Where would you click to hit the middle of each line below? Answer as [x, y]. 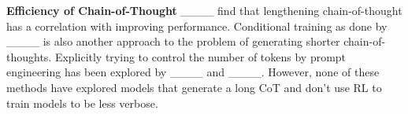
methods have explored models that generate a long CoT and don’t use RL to [194, 87]
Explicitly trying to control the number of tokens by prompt [200, 56]
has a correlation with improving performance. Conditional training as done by [197, 26]
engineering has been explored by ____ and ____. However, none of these [193, 72]
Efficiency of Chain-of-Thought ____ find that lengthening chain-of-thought [204, 10]
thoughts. [29, 56]
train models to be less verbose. [82, 103]
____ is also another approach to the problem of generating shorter [173, 41]
